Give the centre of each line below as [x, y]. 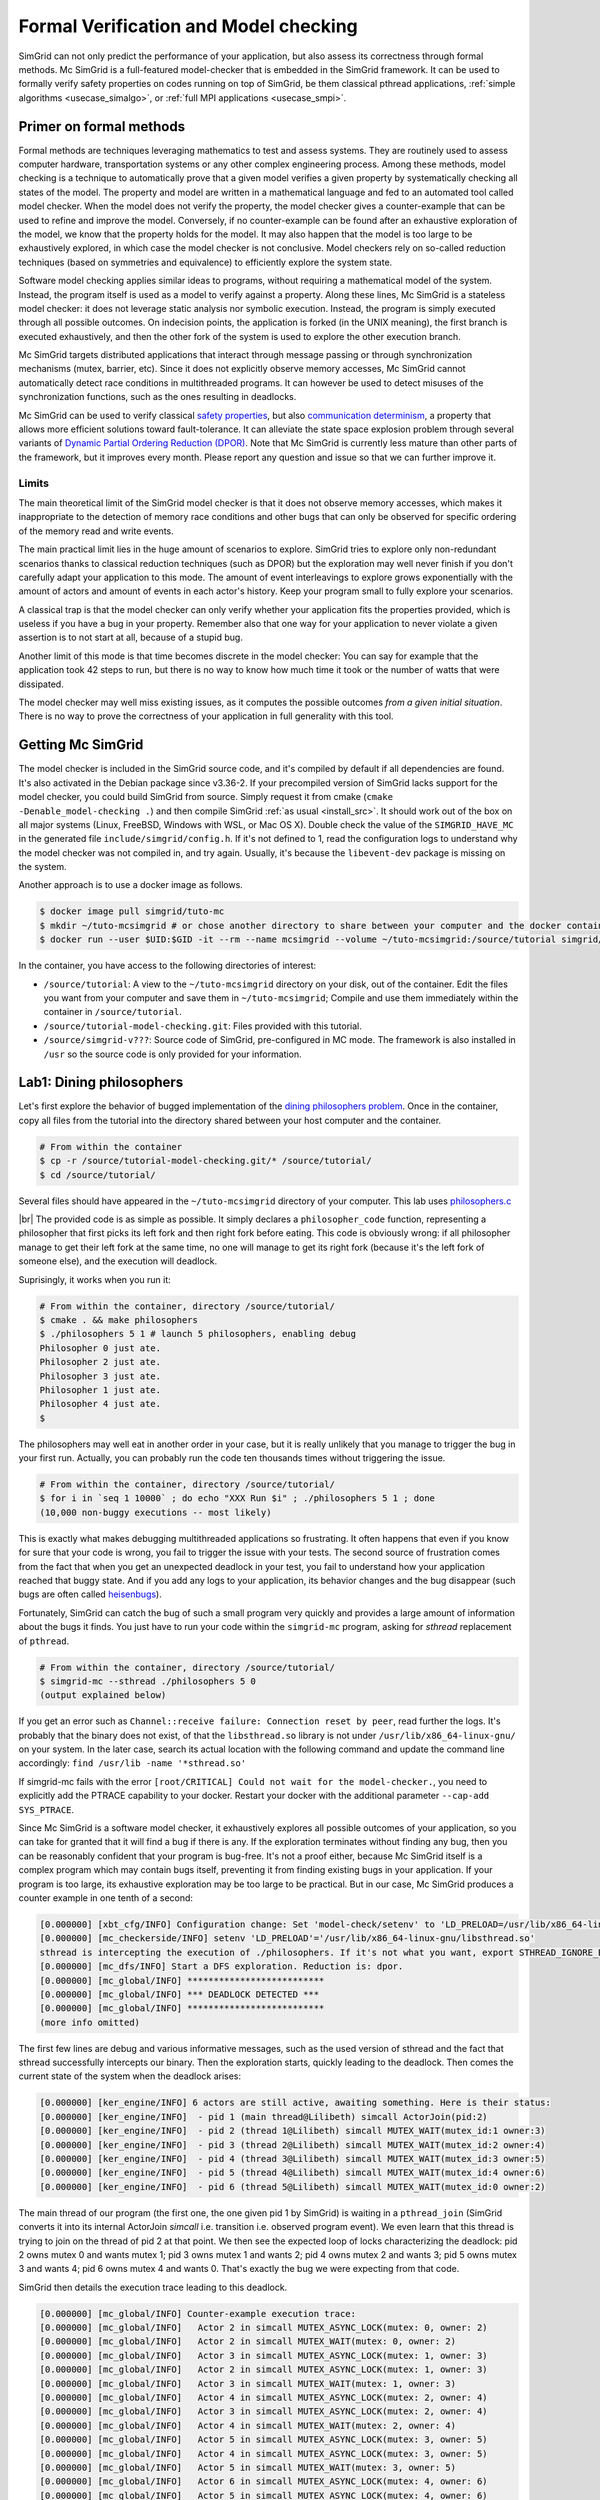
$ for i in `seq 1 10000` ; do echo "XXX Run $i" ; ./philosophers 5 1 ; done [237, 1498]
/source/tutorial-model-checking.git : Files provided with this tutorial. [202, 1026]
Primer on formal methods [101, 126]
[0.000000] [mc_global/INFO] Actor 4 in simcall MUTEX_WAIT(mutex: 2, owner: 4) [248, 2425]
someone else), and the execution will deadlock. [118, 1261]
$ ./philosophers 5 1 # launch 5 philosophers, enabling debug [198, 1334]
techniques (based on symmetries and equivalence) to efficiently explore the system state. [205, 262]
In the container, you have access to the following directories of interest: [167, 966]
